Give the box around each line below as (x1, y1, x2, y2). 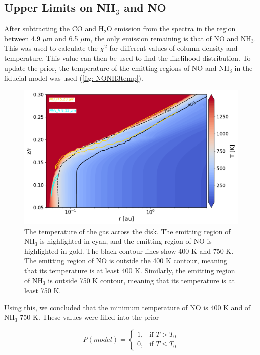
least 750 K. (24, 285, 61, 296)
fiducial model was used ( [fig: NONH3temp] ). (4, 73, 143, 83)
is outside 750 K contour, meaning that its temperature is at (48, 275, 235, 286)
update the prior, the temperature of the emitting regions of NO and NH (4, 62, 230, 73)
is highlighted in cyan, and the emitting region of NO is (40, 236, 212, 246)
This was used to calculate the (4, 43, 98, 53)
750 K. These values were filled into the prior (20, 312, 159, 322)
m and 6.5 (47, 33, 78, 43)
